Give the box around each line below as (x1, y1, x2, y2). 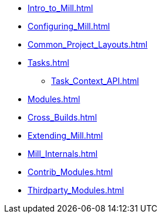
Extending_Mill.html (28, 130, 103, 140)
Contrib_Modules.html (28, 167, 113, 177)
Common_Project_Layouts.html (28, 39, 148, 49)
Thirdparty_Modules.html (28, 185, 124, 195)
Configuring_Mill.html (28, 21, 110, 31)
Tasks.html (28, 58, 69, 68)
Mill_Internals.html (28, 149, 98, 159)
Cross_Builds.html (28, 112, 97, 122)
